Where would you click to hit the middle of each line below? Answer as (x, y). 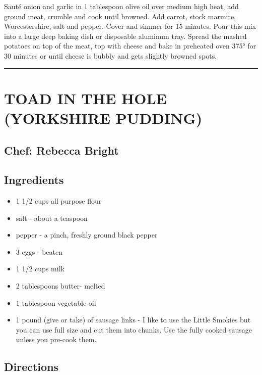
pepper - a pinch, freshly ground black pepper (87, 235)
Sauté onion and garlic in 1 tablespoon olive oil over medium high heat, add (121, 6)
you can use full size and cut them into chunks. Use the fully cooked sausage (134, 329)
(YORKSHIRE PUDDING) (103, 118)
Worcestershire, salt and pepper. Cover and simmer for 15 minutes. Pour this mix (130, 26)
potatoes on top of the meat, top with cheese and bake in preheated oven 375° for (130, 46)
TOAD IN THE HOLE (86, 98)
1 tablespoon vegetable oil (56, 302)
